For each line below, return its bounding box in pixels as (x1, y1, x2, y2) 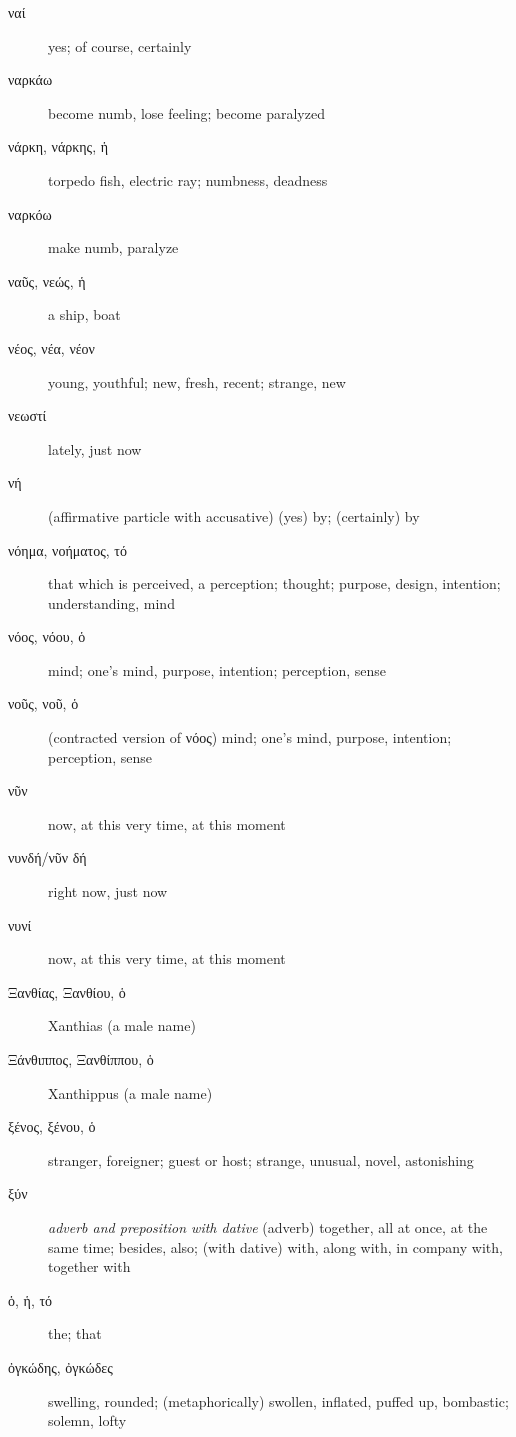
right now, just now (48, 881, 168, 902)
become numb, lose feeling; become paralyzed (48, 102, 325, 123)
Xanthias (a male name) (48, 1015, 196, 1036)
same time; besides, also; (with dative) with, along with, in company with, (48, 1236, 503, 1257)
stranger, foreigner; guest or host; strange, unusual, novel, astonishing (48, 1149, 474, 1170)
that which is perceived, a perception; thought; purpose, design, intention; (48, 573, 501, 594)
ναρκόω (8, 203, 52, 224)
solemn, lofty (48, 1410, 127, 1431)
